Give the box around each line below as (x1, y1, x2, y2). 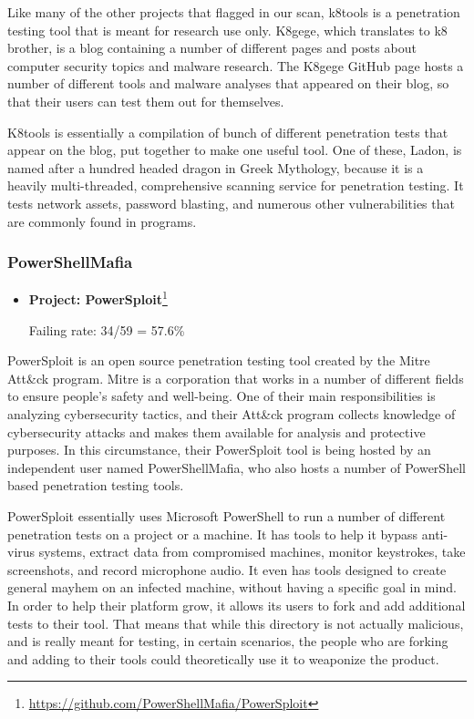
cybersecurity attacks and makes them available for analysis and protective (7, 422, 426, 441)
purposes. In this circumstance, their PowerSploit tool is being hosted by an (7, 440, 431, 459)
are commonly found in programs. (7, 211, 197, 231)
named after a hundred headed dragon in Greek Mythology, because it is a (7, 158, 424, 177)
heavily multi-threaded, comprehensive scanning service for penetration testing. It (7, 176, 464, 195)
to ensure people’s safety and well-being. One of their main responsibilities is (7, 386, 436, 406)
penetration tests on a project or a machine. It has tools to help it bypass (7, 524, 418, 543)
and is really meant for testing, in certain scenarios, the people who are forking (7, 632, 448, 651)
